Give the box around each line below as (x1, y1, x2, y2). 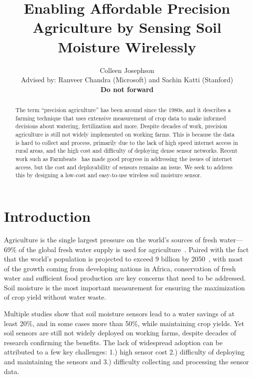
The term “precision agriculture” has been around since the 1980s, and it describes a (15, 106, 231, 114)
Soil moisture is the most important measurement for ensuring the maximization (4, 282, 245, 292)
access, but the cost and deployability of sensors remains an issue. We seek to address (15, 163, 233, 171)
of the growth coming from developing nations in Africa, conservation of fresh (4, 263, 236, 273)
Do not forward (100, 84, 154, 94)
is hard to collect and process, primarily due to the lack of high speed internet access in (15, 138, 238, 146)
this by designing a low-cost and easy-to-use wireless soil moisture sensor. (15, 171, 202, 179)
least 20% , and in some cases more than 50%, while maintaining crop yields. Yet (4, 318, 244, 328)
